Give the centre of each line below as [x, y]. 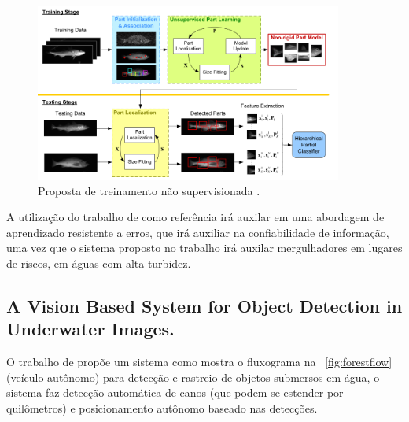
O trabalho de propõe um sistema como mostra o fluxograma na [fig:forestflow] [199, 362]
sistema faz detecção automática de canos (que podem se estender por [175, 392]
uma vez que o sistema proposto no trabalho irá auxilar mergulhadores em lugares [204, 248]
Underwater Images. [90, 329]
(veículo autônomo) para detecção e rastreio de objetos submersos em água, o [193, 377]
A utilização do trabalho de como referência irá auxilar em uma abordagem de [195, 217]
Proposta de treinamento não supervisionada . [149, 190]
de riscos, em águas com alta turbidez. [99, 263]
